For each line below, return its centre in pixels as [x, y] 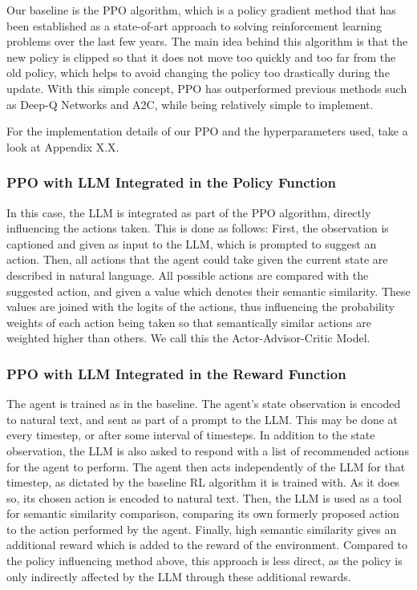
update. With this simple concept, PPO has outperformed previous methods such [207, 88]
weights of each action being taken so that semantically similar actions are [189, 322]
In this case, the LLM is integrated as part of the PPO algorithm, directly [189, 212]
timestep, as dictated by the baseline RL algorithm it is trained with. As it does [203, 482]
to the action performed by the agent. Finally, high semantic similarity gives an [202, 529]
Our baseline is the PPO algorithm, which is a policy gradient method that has [201, 10]
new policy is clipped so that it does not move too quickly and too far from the [201, 57]
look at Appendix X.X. [63, 146]
